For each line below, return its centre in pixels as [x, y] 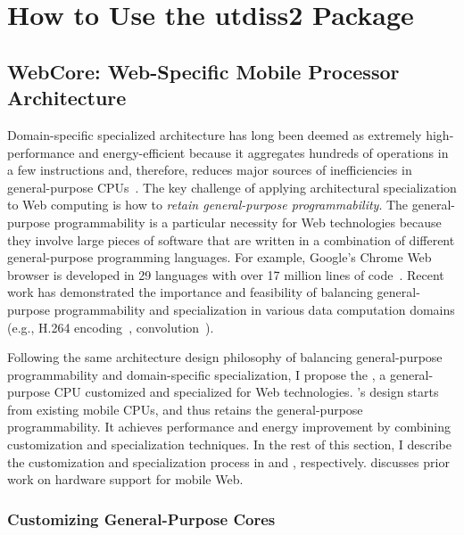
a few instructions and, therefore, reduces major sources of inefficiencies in [210, 170]
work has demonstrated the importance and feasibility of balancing [190, 292]
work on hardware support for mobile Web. [125, 479]
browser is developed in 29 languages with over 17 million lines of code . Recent [226, 274]
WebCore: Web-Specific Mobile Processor [203, 71]
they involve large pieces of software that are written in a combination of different [231, 239]
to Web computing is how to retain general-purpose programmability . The [208, 205]
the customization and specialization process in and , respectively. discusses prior [228, 461]
